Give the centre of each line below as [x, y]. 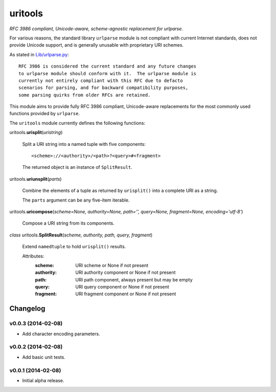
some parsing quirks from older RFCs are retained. [85, 95]
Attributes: [33, 256]
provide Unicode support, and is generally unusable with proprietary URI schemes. [97, 45]
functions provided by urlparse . [45, 114]
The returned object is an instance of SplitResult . [77, 167]
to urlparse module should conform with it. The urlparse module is [108, 73]
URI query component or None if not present [122, 287]
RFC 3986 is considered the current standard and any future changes [108, 66]
